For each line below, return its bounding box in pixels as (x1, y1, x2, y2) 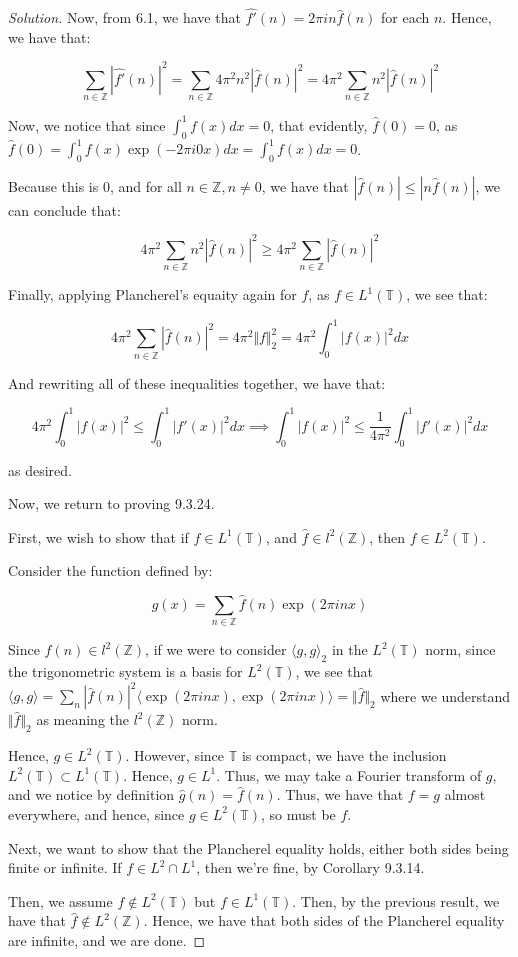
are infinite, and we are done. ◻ (8, 929, 206, 950)
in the (331, 639, 368, 660)
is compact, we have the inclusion (241, 745, 447, 766)
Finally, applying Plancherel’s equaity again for (8, 284, 297, 305)
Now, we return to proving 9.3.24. (8, 493, 215, 514)
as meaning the (36, 709, 130, 730)
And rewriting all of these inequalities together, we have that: (8, 372, 386, 393)
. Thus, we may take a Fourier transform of (216, 764, 482, 785)
